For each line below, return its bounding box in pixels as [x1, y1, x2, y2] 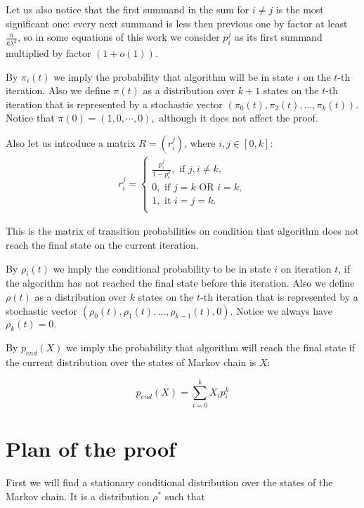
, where [184, 136, 216, 150]
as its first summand [234, 30, 323, 44]
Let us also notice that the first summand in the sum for [6, 2, 249, 16]
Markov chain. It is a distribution [6, 488, 150, 503]
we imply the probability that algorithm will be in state [53, 69, 294, 84]
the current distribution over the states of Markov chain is [6, 355, 256, 370]
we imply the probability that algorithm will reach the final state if [66, 340, 355, 355]
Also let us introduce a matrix [6, 136, 136, 150]
